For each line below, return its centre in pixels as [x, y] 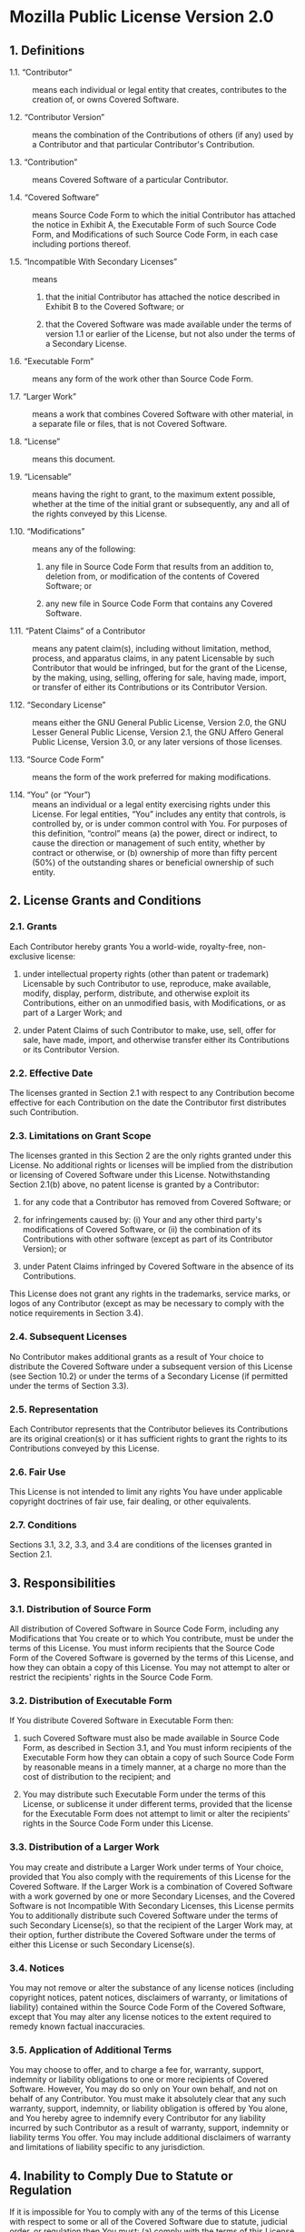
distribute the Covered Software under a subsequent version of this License [151, 1366]
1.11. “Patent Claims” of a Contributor [78, 631]
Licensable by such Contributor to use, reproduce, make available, [147, 983]
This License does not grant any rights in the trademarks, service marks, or [150, 1294]
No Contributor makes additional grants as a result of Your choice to [137, 1356]
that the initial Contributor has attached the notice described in [162, 297]
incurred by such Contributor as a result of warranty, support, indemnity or [149, 2128]
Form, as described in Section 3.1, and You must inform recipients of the [157, 1748]
